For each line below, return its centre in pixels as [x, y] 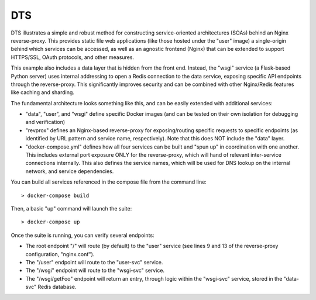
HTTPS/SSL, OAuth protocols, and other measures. [73, 57]
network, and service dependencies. [70, 171]
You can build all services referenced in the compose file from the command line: [109, 182]
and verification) [45, 122]
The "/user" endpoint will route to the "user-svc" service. [94, 262]
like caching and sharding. [42, 92]
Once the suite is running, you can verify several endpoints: [83, 235]
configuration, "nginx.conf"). [60, 254]
